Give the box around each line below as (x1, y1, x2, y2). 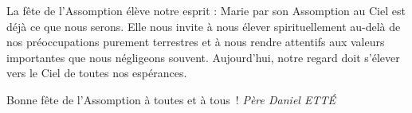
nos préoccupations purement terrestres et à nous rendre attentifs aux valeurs (6, 33, 385, 50)
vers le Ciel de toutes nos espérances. (6, 64, 187, 81)
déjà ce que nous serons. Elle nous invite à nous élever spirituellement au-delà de (6, 18, 401, 34)
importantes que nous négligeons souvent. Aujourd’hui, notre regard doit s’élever (6, 49, 400, 65)
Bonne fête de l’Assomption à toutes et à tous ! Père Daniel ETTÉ (6, 91, 335, 107)
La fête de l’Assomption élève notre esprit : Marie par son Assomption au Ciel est (6, 2, 406, 18)
